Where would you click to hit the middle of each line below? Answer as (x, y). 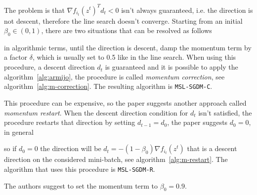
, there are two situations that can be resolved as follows (127, 30)
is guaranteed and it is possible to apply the (171, 67)
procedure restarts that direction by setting (70, 122)
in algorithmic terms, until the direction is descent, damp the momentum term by (128, 47)
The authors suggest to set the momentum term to (81, 185)
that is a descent (212, 148)
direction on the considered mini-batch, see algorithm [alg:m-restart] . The (116, 159)
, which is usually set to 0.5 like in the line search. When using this (134, 57)
